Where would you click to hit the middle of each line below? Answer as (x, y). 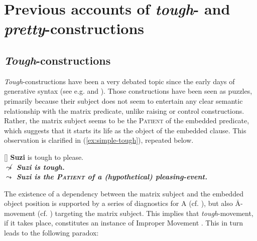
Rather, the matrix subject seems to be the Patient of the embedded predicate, (127, 120)
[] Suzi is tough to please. (44, 157)
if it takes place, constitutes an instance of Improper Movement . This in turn (124, 223)
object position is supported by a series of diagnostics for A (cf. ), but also (118, 203)
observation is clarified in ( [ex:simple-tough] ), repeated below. (99, 140)
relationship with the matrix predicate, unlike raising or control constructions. (124, 110)
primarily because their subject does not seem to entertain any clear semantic (123, 100)
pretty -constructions (74, 29)
